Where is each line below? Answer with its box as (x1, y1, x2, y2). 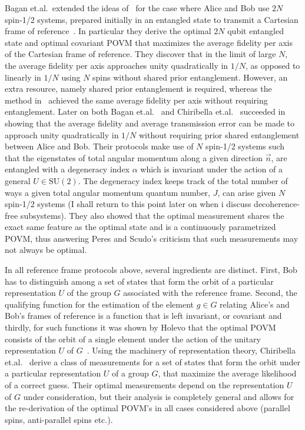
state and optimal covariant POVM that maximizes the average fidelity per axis (5, 36, 293, 48)
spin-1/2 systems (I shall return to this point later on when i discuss (5, 198, 251, 210)
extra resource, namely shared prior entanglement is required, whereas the (5, 82, 272, 95)
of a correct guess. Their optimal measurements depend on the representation (5, 379, 284, 391)
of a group (112, 367, 149, 379)
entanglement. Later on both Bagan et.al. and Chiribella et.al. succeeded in (5, 105, 286, 118)
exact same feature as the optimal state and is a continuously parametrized (5, 221, 276, 233)
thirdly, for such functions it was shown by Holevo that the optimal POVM (5, 321, 276, 334)
